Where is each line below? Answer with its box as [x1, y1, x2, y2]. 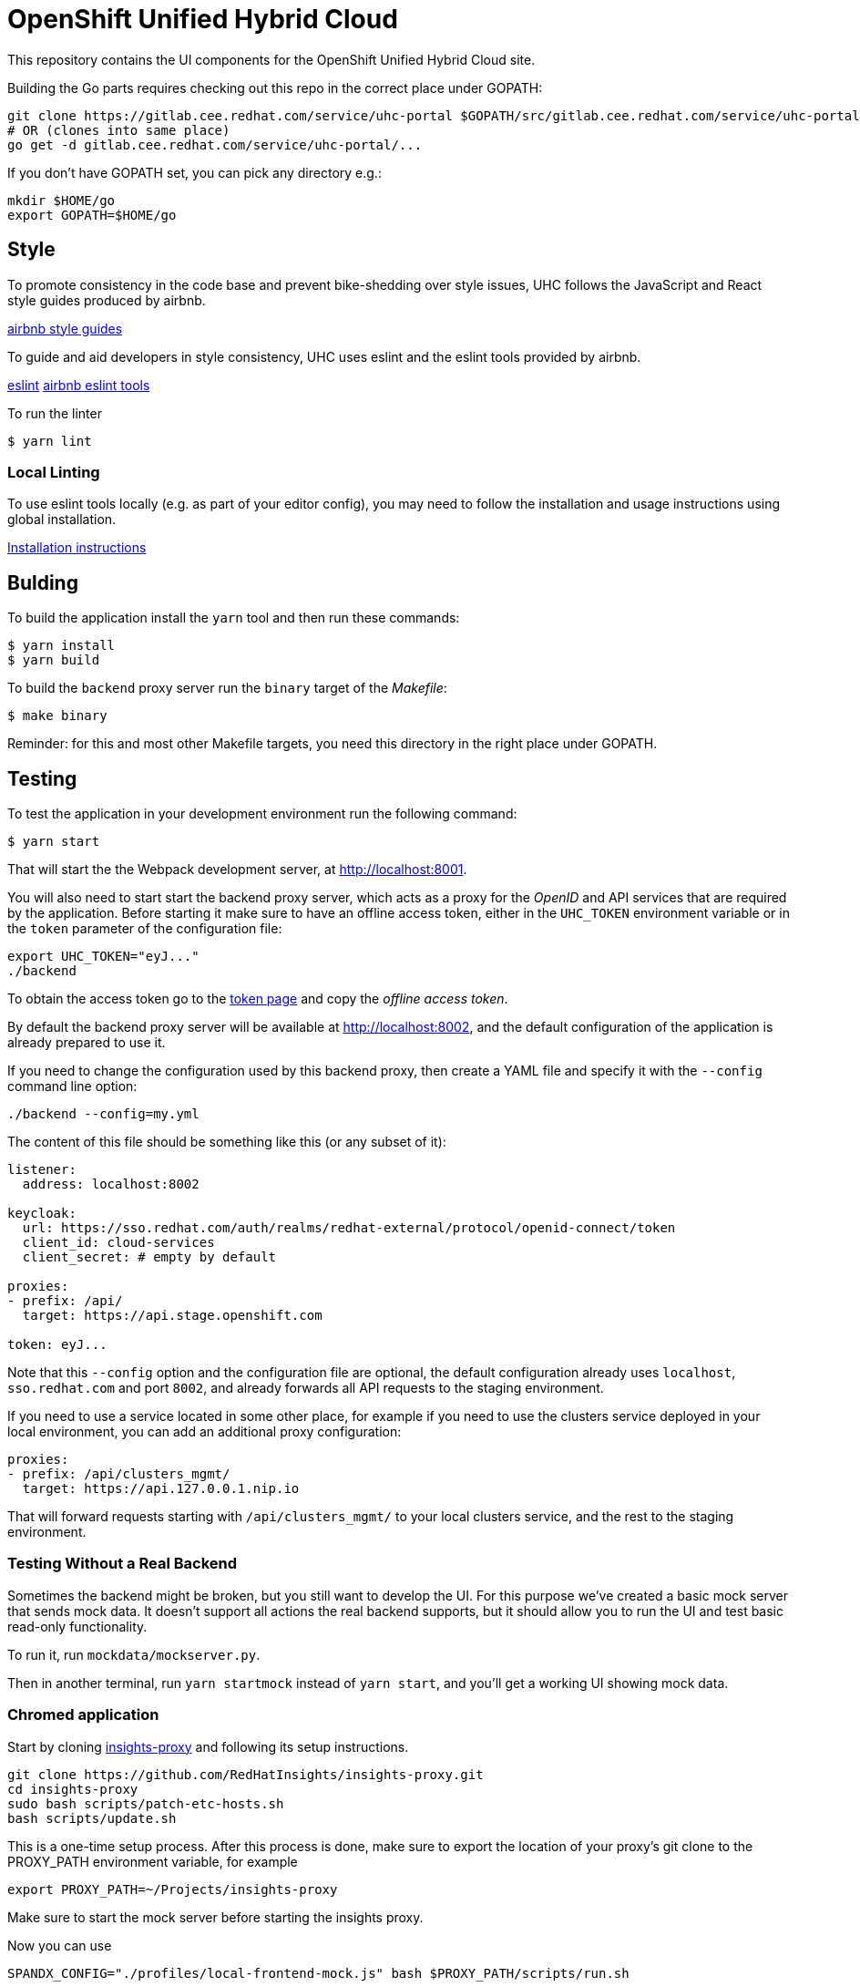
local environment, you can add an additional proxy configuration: [7, 1424, 402, 1440]
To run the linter [7, 405, 102, 421]
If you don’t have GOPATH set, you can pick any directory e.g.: [7, 164, 382, 180]
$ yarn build [7, 653, 100, 668]
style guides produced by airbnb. [7, 292, 206, 308]
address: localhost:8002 [22, 1177, 200, 1192]
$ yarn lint [7, 433, 92, 448]
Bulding [7, 571, 78, 594]
